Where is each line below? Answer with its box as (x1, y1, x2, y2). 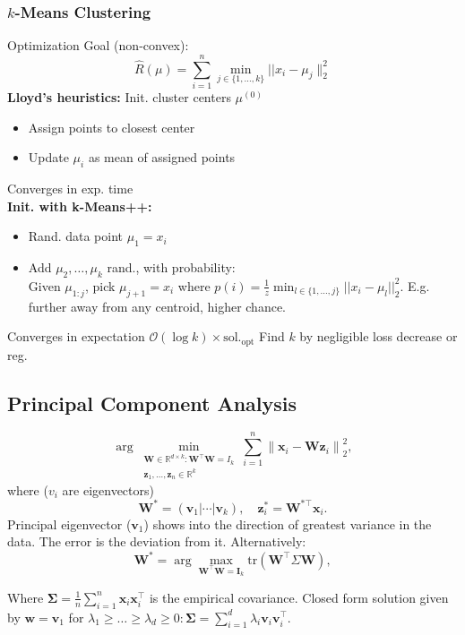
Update (28, 148, 69, 167)
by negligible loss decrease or (299, 327, 458, 346)
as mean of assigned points (88, 148, 236, 167)
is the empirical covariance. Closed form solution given (149, 588, 449, 606)
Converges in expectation (7, 327, 145, 346)
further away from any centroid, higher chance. (28, 296, 287, 315)
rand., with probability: (107, 257, 236, 276)
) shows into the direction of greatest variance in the (143, 514, 432, 533)
